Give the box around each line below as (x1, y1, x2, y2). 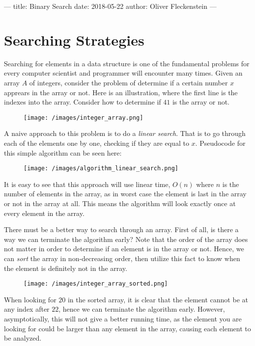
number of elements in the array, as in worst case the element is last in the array (4, 188, 247, 199)
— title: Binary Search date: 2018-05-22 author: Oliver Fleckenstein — (4, 1, 217, 11)
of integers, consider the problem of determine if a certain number (29, 77, 228, 87)
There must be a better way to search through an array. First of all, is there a (4, 224, 239, 235)
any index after (4, 304, 50, 314)
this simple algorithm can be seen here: (4, 147, 122, 158)
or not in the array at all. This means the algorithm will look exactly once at (4, 198, 236, 208)
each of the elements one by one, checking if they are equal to (4, 137, 189, 148)
